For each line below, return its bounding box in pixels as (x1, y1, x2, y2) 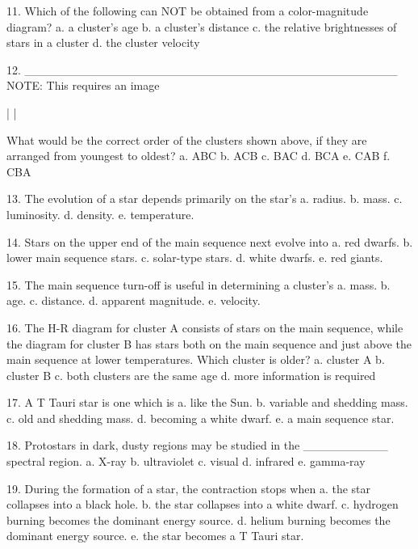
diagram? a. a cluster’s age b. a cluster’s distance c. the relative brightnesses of (6, 18, 397, 35)
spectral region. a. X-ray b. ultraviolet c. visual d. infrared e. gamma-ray (6, 453, 366, 470)
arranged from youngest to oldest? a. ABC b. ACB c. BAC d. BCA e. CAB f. (6, 147, 391, 164)
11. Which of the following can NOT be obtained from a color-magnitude (6, 2, 369, 19)
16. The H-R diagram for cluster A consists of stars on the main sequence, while (6, 319, 403, 336)
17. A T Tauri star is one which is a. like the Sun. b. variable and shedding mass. (6, 394, 408, 411)
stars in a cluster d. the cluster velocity (6, 34, 200, 51)
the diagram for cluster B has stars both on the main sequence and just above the (6, 335, 412, 352)
